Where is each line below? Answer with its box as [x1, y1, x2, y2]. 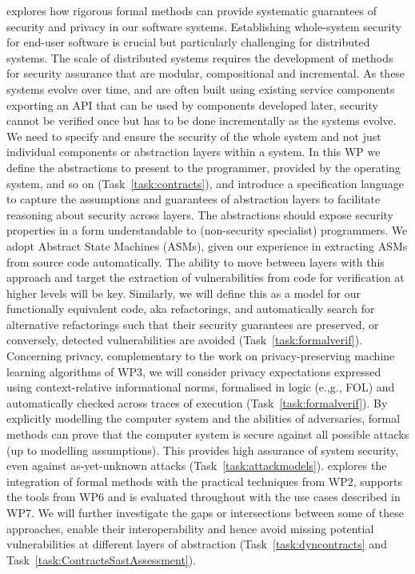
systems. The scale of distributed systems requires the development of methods [6, 49, 393, 66]
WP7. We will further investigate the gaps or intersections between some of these [6, 504, 404, 520]
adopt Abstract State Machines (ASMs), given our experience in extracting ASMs [6, 237, 408, 254]
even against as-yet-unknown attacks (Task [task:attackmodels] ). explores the [6, 457, 387, 474]
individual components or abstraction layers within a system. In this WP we [6, 143, 381, 160]
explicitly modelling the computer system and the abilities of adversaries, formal [6, 410, 401, 427]
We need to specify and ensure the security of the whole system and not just [6, 127, 381, 144]
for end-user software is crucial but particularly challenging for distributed [6, 34, 370, 50]
